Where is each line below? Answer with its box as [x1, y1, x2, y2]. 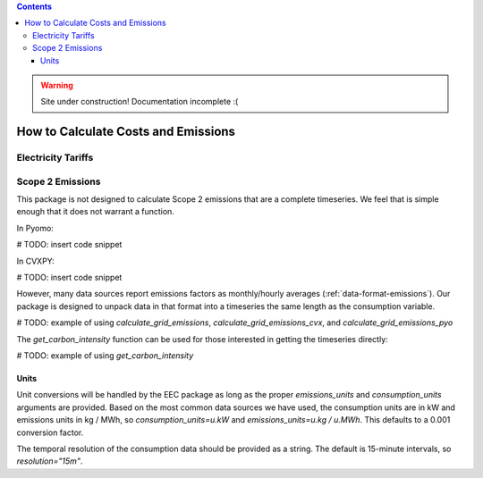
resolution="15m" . [16, 456, 83, 466]
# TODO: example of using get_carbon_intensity [16, 349, 194, 361]
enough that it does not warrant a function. [16, 206, 174, 217]
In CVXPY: [16, 256, 55, 266]
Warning [40, 80, 73, 90]
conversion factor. [16, 427, 84, 438]
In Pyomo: [16, 222, 54, 233]
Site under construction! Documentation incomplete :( [40, 96, 239, 107]
